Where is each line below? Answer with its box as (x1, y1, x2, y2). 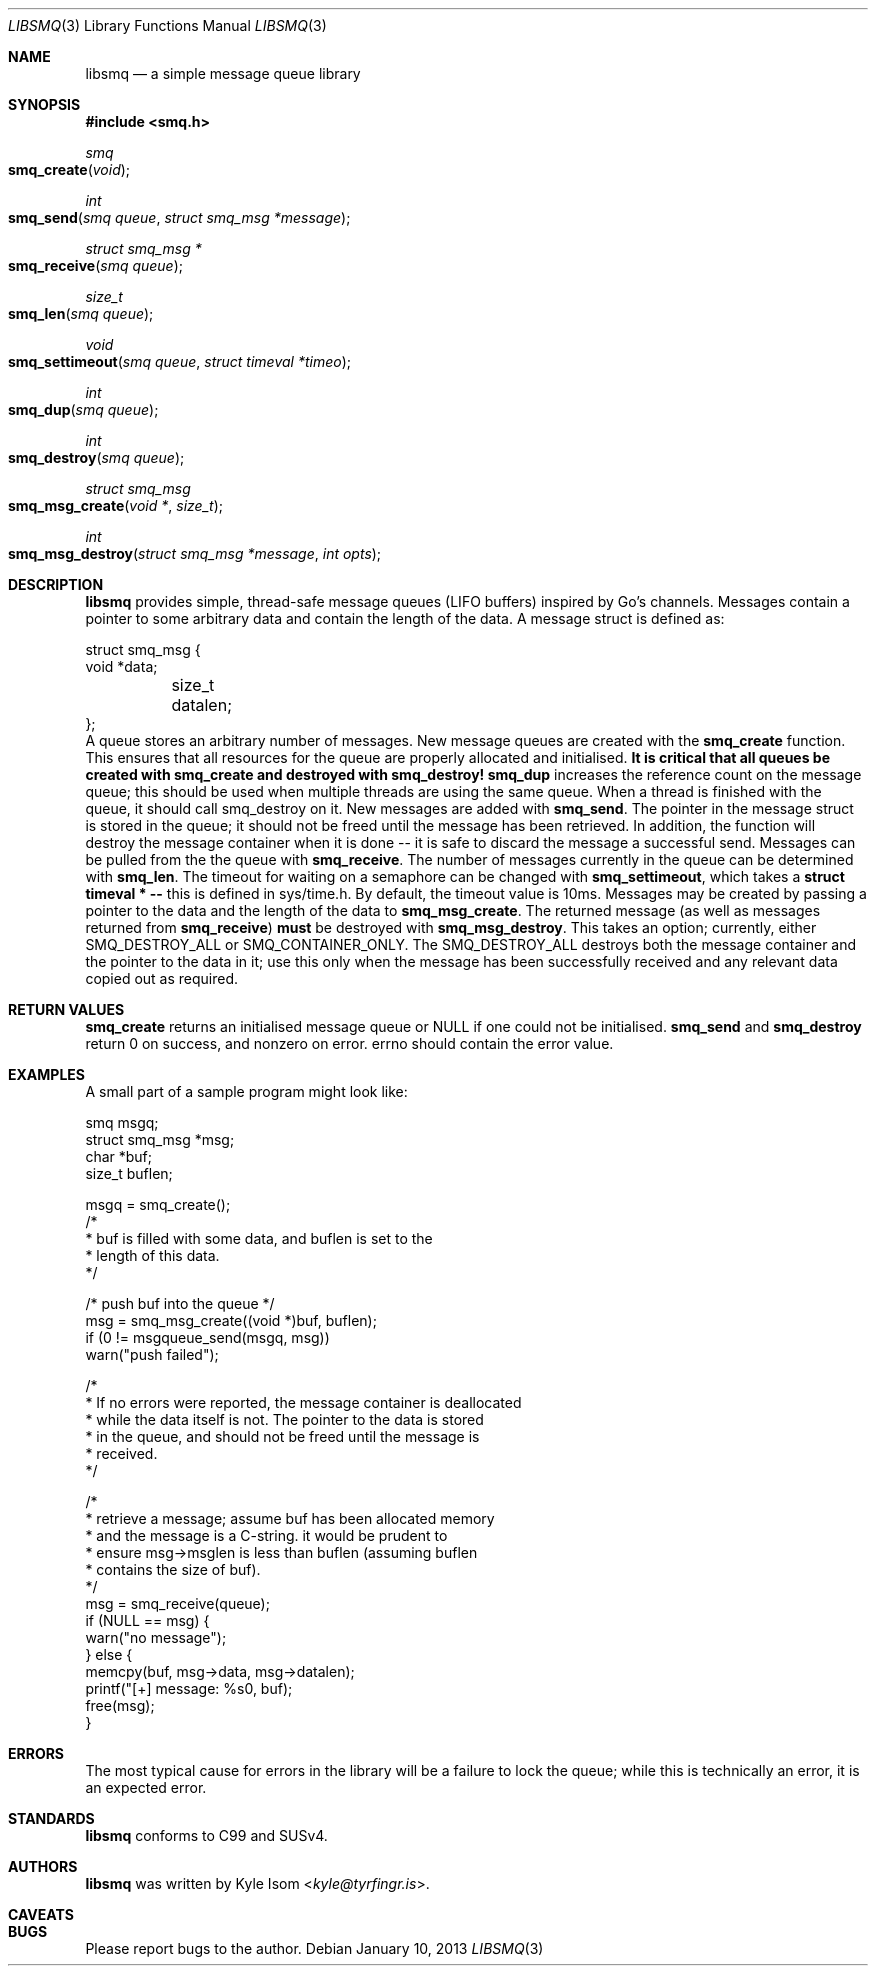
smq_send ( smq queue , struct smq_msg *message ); (8, 209, 351, 226)
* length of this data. (85, 1247, 220, 1264)
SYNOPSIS (8, 96, 81, 113)
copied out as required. (85, 970, 239, 987)
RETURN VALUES (8, 1001, 125, 1018)
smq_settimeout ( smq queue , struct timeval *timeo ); (8, 353, 351, 370)
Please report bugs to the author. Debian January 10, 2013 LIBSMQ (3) (85, 1940, 544, 1957)
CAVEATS (8, 1906, 74, 1923)
